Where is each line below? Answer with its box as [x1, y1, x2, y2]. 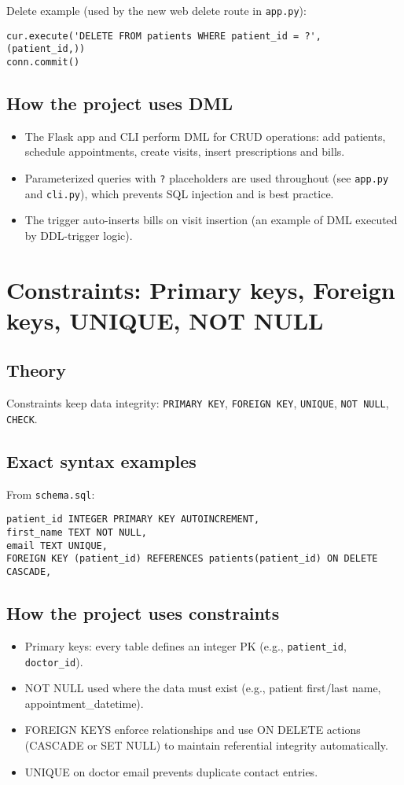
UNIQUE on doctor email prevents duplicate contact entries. [24, 763, 318, 779]
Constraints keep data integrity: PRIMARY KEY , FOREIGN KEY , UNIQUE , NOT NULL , [6, 395, 389, 411]
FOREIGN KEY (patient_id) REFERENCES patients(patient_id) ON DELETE [6, 553, 378, 565]
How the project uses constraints [6, 601, 280, 625]
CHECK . [6, 410, 38, 426]
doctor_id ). [24, 653, 83, 669]
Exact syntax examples [6, 448, 196, 473]
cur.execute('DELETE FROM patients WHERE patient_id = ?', [6, 30, 321, 42]
